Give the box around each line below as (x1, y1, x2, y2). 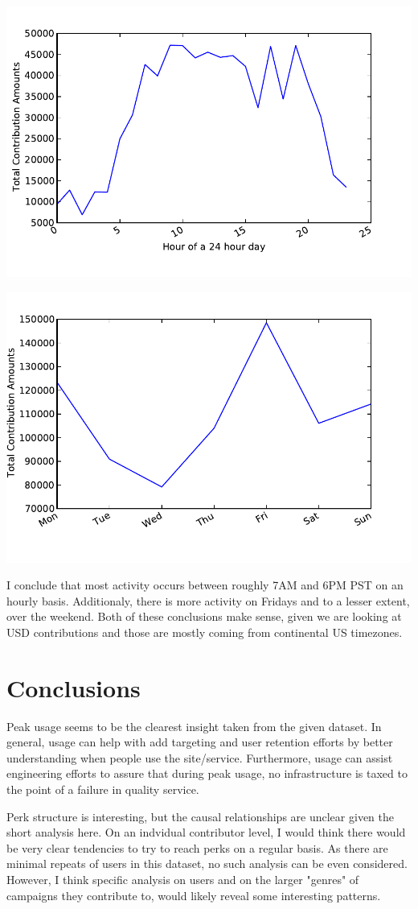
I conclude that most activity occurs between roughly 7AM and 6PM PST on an (6, 576, 404, 593)
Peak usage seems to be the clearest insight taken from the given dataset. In (6, 717, 382, 734)
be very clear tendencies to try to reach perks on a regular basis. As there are (6, 839, 388, 856)
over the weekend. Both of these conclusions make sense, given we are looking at (6, 608, 402, 625)
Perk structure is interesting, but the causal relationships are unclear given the (6, 808, 394, 824)
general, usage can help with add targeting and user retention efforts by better (6, 733, 393, 750)
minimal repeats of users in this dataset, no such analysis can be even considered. (6, 855, 408, 872)
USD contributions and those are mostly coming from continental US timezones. (6, 623, 403, 640)
